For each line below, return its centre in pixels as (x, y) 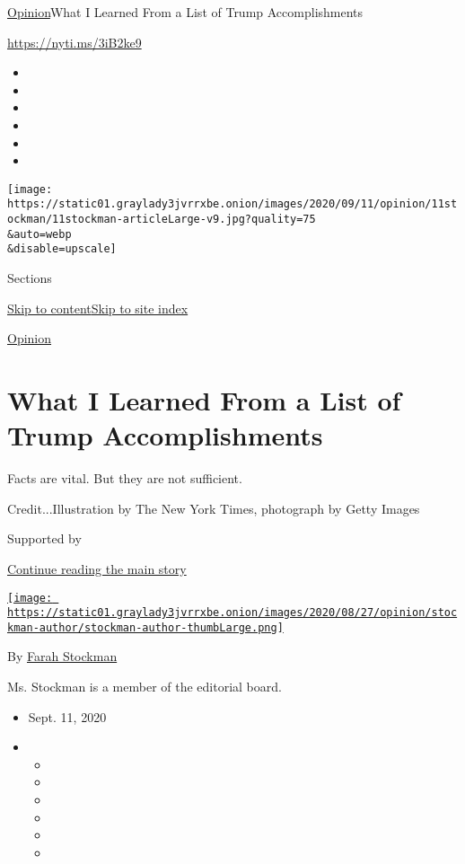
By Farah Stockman (62, 656)
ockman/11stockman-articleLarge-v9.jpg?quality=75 (162, 220)
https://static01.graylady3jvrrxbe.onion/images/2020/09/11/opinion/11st (232, 204)
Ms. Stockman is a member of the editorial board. (145, 687)
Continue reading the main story (97, 568)
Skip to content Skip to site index (98, 308)
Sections (30, 278)
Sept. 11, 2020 (67, 716)
